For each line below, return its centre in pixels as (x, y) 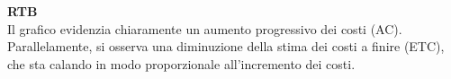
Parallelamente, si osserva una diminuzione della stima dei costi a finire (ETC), (226, 46)
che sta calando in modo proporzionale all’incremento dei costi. (181, 63)
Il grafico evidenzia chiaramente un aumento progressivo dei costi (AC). (205, 28)
